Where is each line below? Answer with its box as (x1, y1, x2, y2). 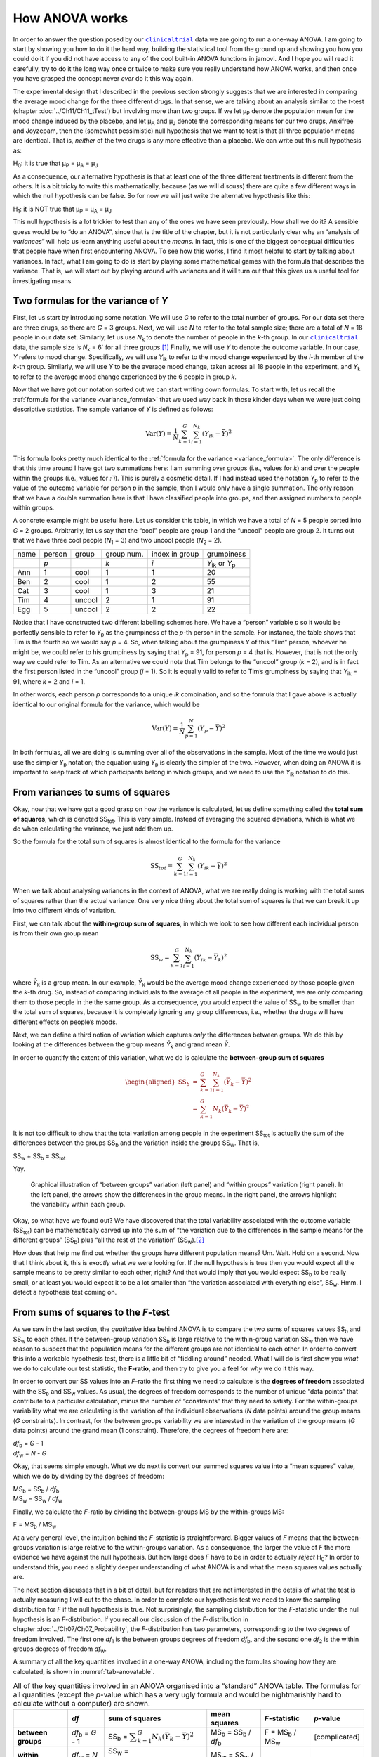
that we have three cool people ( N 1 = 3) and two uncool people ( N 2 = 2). (13, 536, 222, 546)
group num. (105, 549, 144, 559)
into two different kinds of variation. (13, 907, 117, 915)
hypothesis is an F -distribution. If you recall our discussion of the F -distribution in (13, 1615, 249, 1623)
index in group (151, 549, 199, 559)
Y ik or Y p (206, 558, 236, 569)
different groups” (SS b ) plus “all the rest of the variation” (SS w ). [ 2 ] (13, 1236, 205, 1246)
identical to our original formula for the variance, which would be (13, 700, 200, 708)
